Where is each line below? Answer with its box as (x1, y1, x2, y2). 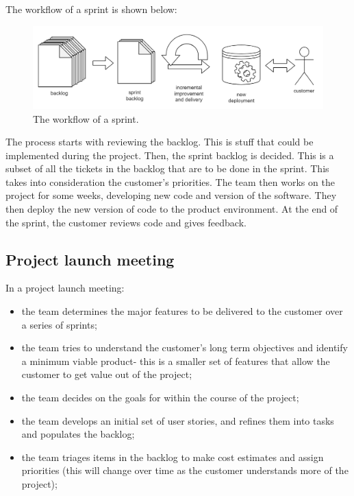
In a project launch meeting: (5, 281, 125, 295)
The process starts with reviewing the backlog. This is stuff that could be (5, 134, 314, 149)
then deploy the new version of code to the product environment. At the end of (5, 202, 338, 216)
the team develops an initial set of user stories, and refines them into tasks (21, 413, 334, 427)
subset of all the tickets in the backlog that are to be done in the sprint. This (5, 161, 329, 176)
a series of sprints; (21, 317, 97, 331)
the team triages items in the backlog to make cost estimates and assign (21, 449, 324, 464)
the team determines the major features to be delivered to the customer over (21, 304, 343, 318)
